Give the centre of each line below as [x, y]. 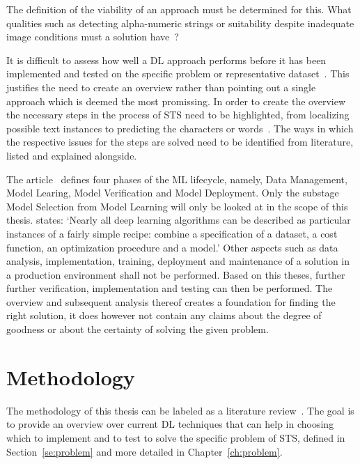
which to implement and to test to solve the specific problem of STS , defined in [176, 437]
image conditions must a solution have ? [93, 37]
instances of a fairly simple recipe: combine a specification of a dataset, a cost [172, 233]
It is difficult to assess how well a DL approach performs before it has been [166, 60]
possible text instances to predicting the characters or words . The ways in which [180, 128]
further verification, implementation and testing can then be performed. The [170, 288]
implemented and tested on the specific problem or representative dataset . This [178, 74]
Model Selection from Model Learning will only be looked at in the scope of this [177, 206]
